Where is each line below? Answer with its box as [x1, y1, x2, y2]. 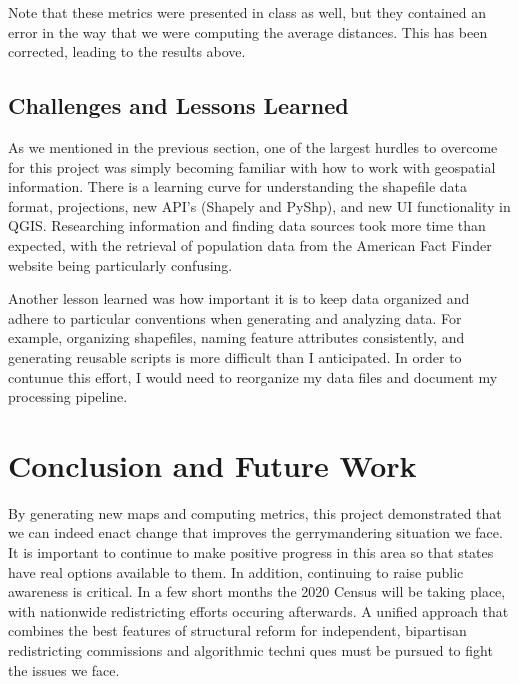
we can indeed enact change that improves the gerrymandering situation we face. [8, 522, 503, 543]
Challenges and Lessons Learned [8, 90, 349, 121]
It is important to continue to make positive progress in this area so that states [8, 542, 494, 563]
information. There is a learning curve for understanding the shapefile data [8, 176, 468, 197]
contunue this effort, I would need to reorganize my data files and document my [8, 366, 498, 387]
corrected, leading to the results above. [8, 41, 246, 62]
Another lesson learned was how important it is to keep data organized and [8, 288, 470, 309]
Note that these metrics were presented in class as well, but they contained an [8, 2, 487, 22]
